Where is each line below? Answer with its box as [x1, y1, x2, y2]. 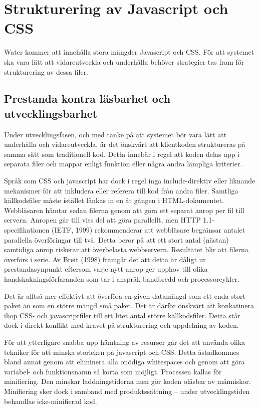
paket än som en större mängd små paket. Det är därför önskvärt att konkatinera [4, 300, 254, 311]
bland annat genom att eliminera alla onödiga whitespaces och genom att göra [4, 356, 245, 367]
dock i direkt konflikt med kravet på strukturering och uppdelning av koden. [4, 320, 239, 330]
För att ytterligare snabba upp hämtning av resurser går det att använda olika [4, 336, 245, 347]
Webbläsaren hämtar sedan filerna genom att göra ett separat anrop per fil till [4, 205, 244, 215]
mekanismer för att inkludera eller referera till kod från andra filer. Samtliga [4, 185, 238, 195]
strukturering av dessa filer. [4, 66, 89, 77]
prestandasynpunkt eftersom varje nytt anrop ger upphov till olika [4, 264, 208, 274]
